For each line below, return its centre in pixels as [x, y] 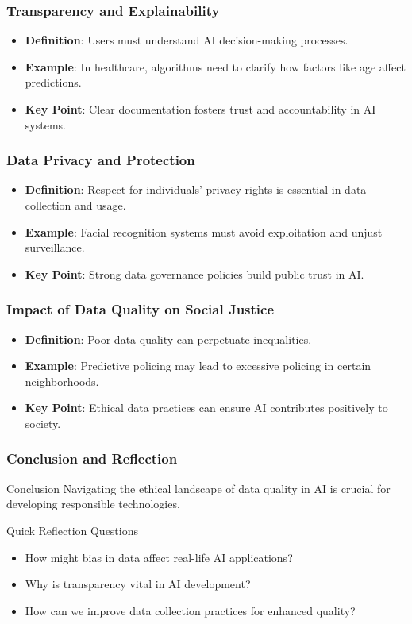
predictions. [53, 82]
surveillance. [55, 247]
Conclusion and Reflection [92, 458]
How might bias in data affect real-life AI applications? [159, 557]
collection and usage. [75, 205]
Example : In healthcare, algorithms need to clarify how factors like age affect [215, 66]
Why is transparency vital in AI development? [138, 584]
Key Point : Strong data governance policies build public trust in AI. [194, 273]
